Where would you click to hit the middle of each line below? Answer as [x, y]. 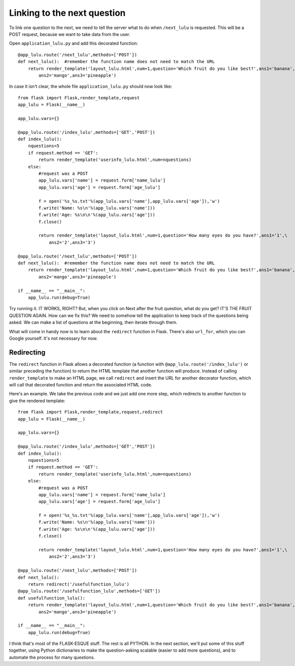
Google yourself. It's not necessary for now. [53, 338]
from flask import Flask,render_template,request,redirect [90, 412]
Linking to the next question [67, 13]
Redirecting [27, 352]
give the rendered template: [37, 401]
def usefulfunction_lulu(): [52, 598]
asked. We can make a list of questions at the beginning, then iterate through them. [93, 322]
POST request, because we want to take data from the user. [70, 34]
